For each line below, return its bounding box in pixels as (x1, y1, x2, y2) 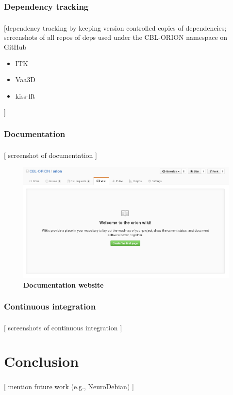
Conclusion (4, 351, 79, 371)
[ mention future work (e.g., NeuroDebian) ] (4, 381, 134, 392)
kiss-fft (15, 90, 35, 101)
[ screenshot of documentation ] (4, 150, 97, 160)
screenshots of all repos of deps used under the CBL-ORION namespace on (4, 32, 228, 42)
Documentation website (23, 279, 104, 290)
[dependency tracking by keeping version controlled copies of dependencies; (4, 22, 227, 33)
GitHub (4, 41, 27, 52)
